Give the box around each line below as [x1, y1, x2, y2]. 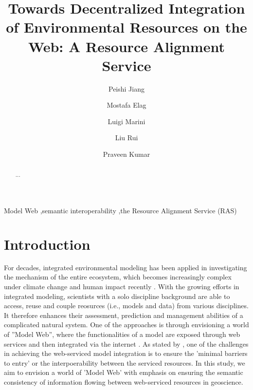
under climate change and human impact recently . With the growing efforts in [4, 281, 239, 292]
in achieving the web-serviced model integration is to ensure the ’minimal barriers [4, 348, 248, 358]
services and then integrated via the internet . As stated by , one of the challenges [4, 338, 249, 349]
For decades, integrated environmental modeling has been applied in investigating [4, 262, 247, 272]
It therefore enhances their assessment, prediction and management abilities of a [4, 310, 243, 320]
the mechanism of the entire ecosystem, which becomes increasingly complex [4, 272, 232, 282]
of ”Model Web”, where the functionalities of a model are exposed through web [4, 329, 240, 339]
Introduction [4, 234, 90, 254]
